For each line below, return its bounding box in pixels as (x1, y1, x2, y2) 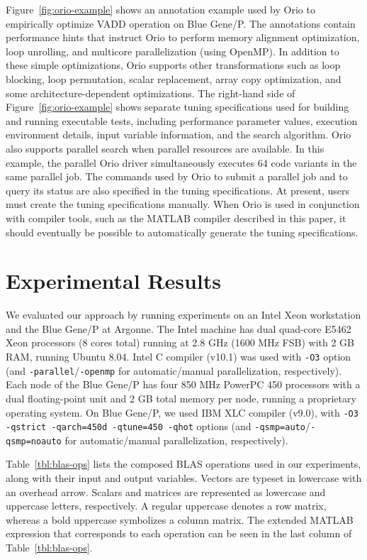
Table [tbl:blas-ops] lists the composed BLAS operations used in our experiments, (6, 456, 361, 471)
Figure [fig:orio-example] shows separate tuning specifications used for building (6, 99, 349, 114)
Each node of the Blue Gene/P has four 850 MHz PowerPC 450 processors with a (6, 377, 361, 392)
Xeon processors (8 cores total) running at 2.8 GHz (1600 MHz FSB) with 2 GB (6, 335, 354, 350)
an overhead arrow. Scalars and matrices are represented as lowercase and (6, 484, 326, 499)
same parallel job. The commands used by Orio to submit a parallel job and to (6, 169, 348, 184)
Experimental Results (6, 266, 221, 295)
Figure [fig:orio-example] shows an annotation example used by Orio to (6, 2, 315, 16)
